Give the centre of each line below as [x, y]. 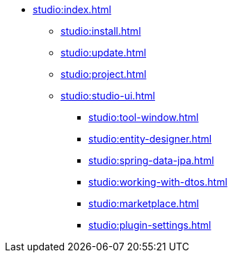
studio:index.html [72, 9]
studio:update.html [104, 53]
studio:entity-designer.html [150, 139]
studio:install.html [101, 31]
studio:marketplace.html [144, 203]
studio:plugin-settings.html [150, 225]
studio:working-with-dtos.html [158, 182]
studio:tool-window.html [144, 117]
